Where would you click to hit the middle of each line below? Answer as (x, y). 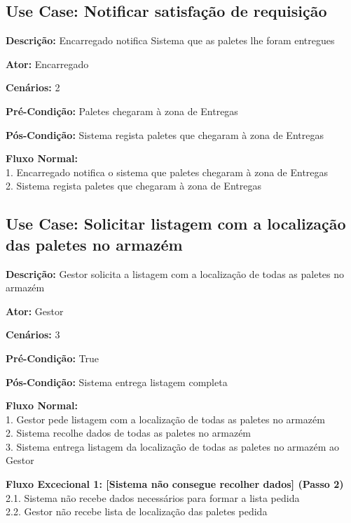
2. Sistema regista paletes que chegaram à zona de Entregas (133, 186)
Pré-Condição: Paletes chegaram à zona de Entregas (122, 111)
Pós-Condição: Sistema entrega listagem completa (117, 382)
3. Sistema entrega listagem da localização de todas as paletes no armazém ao (172, 446)
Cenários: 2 (33, 87)
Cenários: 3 (33, 335)
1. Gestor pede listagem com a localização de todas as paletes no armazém (165, 419)
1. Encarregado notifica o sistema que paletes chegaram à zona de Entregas (167, 172)
